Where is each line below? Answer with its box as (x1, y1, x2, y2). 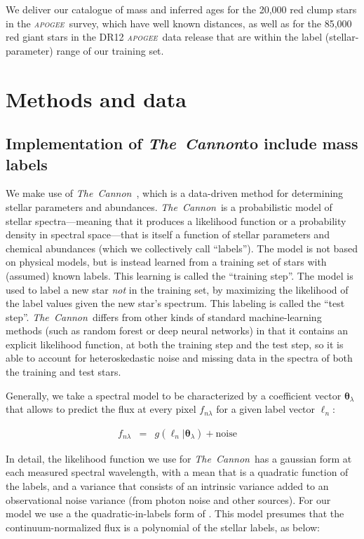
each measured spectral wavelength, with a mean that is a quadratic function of (6, 465, 349, 479)
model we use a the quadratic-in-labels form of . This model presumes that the (6, 506, 344, 521)
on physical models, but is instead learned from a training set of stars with (6, 254, 327, 269)
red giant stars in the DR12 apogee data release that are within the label (6, 29, 323, 44)
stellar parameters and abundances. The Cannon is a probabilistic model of (6, 199, 332, 214)
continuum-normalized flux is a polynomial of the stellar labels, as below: (6, 519, 321, 534)
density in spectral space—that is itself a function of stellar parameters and (6, 227, 330, 242)
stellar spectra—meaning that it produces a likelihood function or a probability (6, 213, 346, 228)
